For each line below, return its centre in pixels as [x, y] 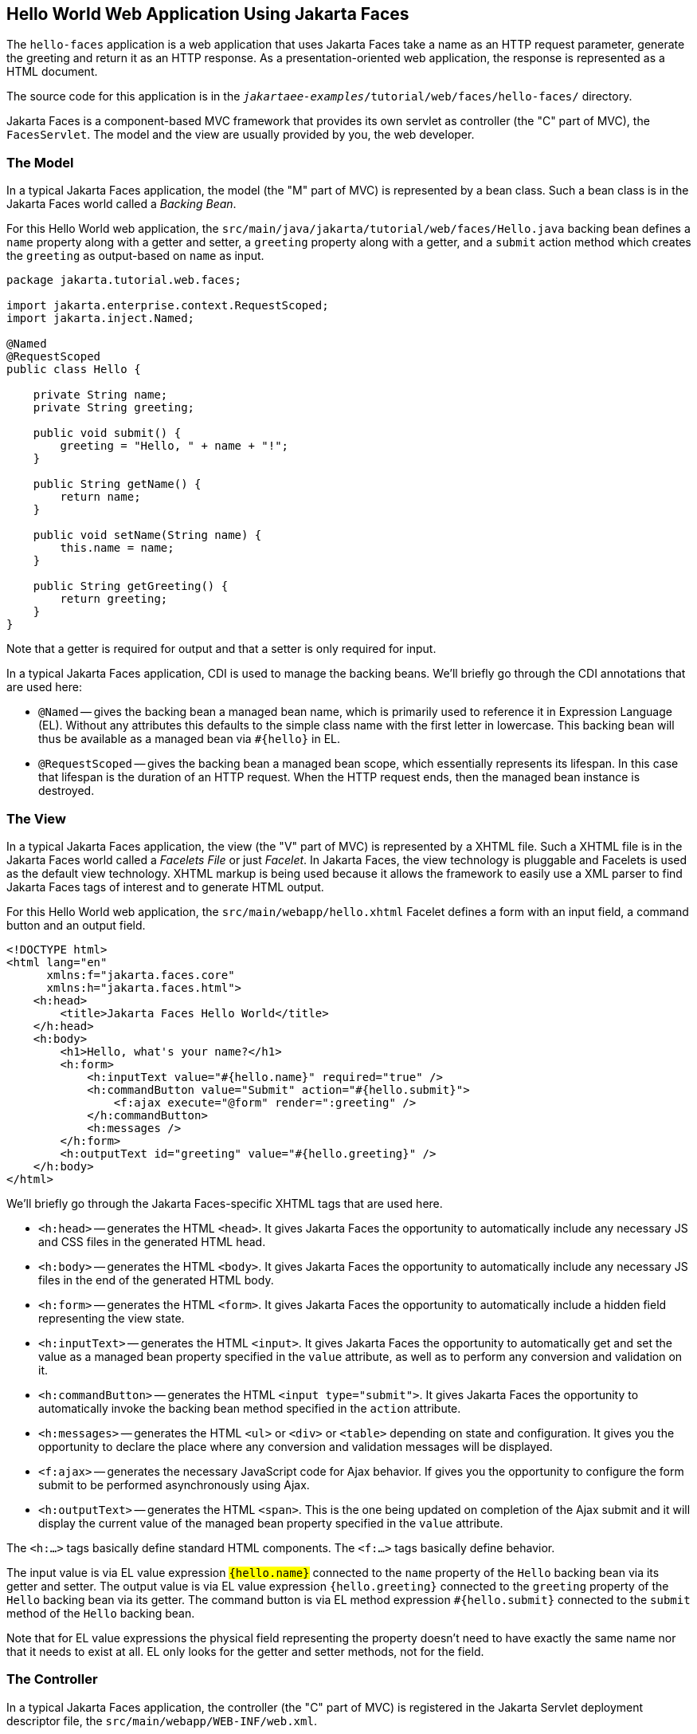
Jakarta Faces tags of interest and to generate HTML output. [165, 887]
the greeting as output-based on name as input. [135, 256]
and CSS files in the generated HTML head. [152, 1241]
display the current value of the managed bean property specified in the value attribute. [271, 1523]
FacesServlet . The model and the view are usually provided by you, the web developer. [241, 135]
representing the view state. [112, 1318]
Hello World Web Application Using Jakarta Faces [208, 14]
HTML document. [52, 72]
